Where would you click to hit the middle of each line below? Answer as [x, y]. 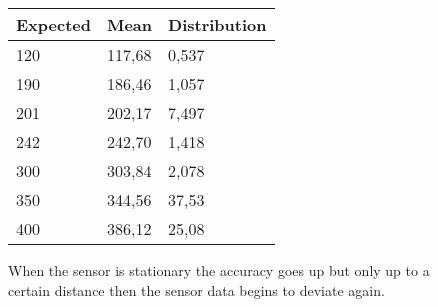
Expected [53, 24]
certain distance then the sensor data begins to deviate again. [196, 289]
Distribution [217, 24]
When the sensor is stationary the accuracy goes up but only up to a [219, 270]
